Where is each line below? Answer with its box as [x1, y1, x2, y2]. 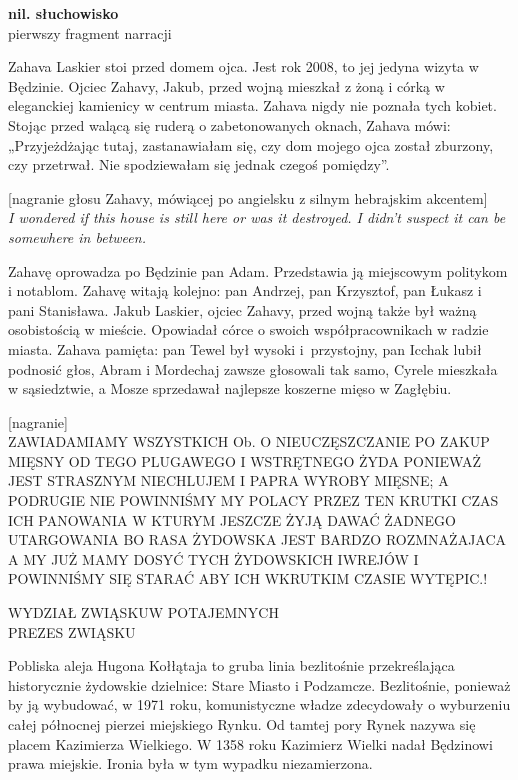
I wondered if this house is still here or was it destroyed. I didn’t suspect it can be [8, 207, 506, 228]
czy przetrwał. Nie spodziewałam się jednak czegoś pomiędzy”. [8, 154, 390, 175]
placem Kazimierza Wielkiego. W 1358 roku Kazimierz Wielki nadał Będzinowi [8, 733, 493, 754]
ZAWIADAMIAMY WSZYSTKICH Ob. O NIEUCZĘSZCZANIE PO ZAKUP [8, 431, 490, 452]
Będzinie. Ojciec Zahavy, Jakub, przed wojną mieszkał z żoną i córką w [8, 75, 445, 96]
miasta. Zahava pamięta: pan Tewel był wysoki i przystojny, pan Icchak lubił [8, 338, 482, 359]
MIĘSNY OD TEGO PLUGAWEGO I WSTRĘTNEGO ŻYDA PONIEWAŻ [8, 450, 481, 471]
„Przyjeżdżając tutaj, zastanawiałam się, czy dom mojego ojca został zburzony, [8, 134, 494, 155]
